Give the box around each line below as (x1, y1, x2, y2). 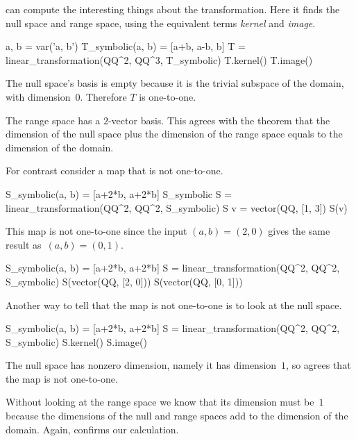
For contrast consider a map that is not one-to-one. (6, 163, 223, 178)
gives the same (268, 224, 330, 238)
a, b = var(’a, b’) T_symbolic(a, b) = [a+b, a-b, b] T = (6, 39, 246, 53)
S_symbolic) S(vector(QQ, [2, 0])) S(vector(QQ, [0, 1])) (6, 274, 243, 288)
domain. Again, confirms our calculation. (6, 422, 179, 436)
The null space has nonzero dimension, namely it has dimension (6, 358, 277, 372)
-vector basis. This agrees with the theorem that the (108, 113, 330, 127)
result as (6, 237, 42, 251)
